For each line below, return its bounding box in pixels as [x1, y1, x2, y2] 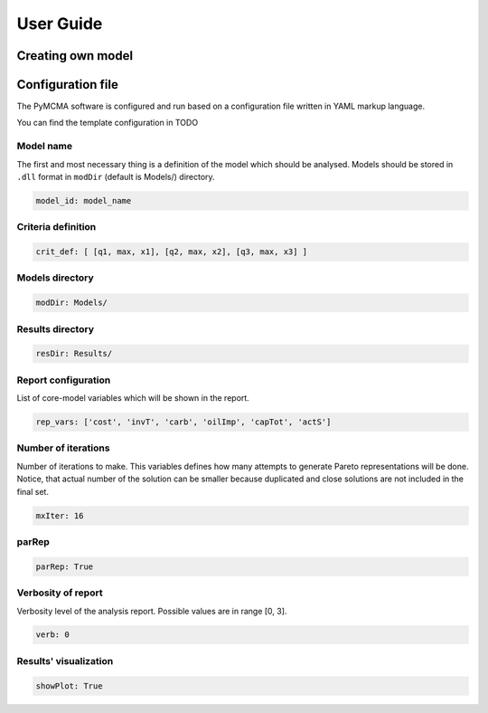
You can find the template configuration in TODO [16, 118, 199, 128]
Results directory [16, 322, 95, 335]
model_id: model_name [35, 195, 132, 205]
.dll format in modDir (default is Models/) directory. [16, 172, 216, 182]
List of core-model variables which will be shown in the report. [16, 393, 250, 404]
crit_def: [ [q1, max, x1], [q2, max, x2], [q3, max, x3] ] [35, 247, 308, 257]
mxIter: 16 [35, 510, 84, 520]
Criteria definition [16, 221, 97, 233]
